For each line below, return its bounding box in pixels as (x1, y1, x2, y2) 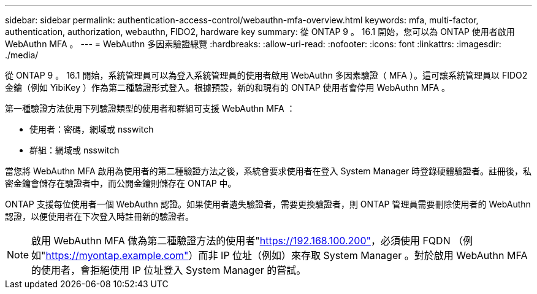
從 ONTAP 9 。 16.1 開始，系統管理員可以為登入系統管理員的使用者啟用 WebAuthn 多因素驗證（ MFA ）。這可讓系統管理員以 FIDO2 (5, 70, 528, 80)
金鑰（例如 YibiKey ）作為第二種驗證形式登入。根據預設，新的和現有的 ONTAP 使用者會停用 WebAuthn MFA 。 (5, 82, 451, 93)
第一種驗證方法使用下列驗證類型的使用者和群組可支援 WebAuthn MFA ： (5, 103, 295, 114)
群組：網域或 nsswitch (29, 145, 120, 155)
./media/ (5, 50, 39, 60)
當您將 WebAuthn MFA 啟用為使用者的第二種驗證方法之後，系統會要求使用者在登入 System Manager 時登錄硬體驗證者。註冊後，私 (5, 166, 532, 176)
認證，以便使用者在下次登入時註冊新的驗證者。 (5, 211, 194, 222)
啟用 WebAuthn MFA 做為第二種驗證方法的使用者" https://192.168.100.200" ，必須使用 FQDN (31, 234, 451, 247)
